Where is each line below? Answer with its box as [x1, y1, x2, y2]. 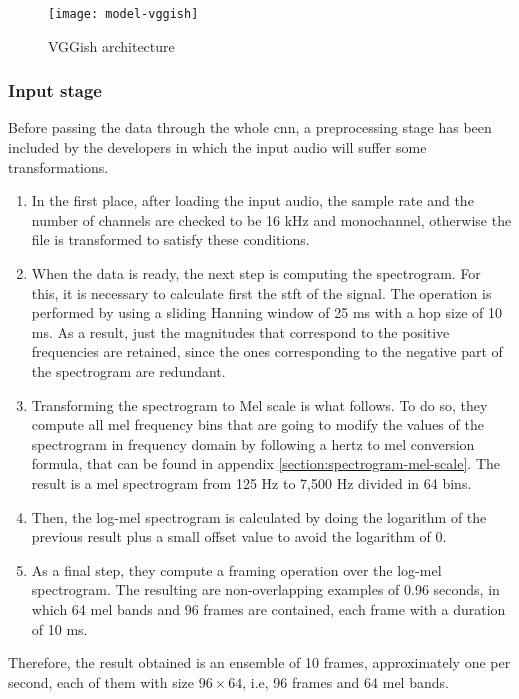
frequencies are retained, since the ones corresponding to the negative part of [31, 341, 503, 362]
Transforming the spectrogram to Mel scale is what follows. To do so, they [31, 394, 488, 415]
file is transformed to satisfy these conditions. [31, 229, 310, 250]
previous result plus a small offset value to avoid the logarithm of [31, 526, 431, 547]
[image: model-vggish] [48, 7, 199, 21]
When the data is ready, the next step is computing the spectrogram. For [31, 263, 481, 284]
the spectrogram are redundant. [31, 361, 226, 381]
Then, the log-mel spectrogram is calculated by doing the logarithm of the [31, 506, 487, 527]
